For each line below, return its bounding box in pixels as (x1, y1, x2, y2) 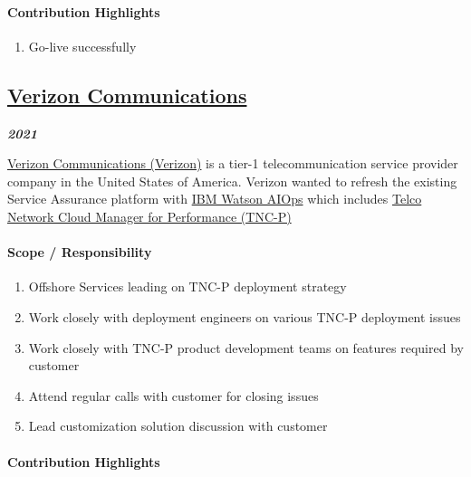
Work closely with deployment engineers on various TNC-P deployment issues (28, 307, 461, 326)
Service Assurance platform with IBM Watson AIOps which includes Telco (7, 189, 422, 208)
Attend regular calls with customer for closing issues (28, 386, 319, 405)
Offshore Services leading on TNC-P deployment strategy (28, 277, 347, 296)
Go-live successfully (28, 36, 137, 55)
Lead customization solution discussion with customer (28, 416, 328, 435)
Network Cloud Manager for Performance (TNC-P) (7, 206, 292, 225)
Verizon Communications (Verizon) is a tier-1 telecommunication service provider (7, 154, 458, 173)
